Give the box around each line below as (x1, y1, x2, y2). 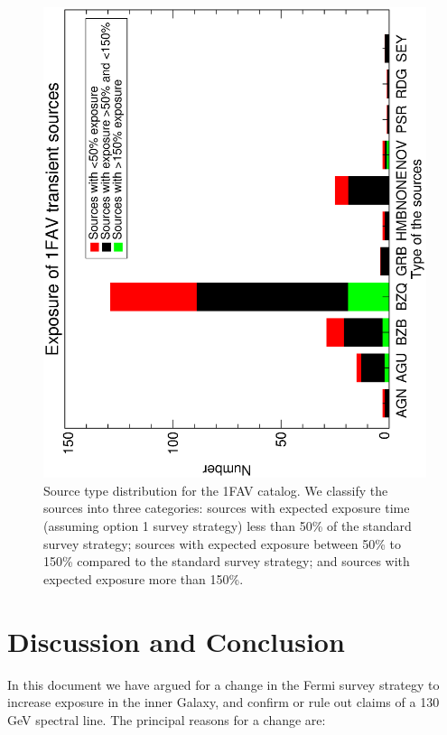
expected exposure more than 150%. (43, 569, 244, 588)
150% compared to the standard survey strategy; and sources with (43, 552, 410, 571)
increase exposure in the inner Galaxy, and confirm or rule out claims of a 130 (7, 693, 440, 712)
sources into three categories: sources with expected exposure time (43, 498, 410, 517)
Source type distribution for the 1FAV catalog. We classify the (43, 480, 388, 499)
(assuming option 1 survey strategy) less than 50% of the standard (43, 516, 412, 535)
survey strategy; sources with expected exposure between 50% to (43, 534, 401, 553)
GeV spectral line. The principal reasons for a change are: (7, 710, 326, 729)
